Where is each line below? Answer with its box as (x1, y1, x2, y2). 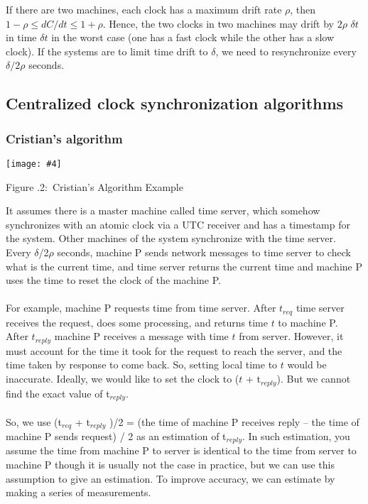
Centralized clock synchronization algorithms (6, 92, 344, 114)
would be (287, 357, 327, 372)
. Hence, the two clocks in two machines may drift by (102, 16, 334, 31)
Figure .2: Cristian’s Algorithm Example (6, 179, 183, 194)
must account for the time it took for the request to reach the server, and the (6, 343, 342, 358)
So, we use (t (6, 414, 63, 429)
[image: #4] (6, 158, 62, 169)
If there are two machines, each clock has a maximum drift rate (6, 2, 282, 16)
